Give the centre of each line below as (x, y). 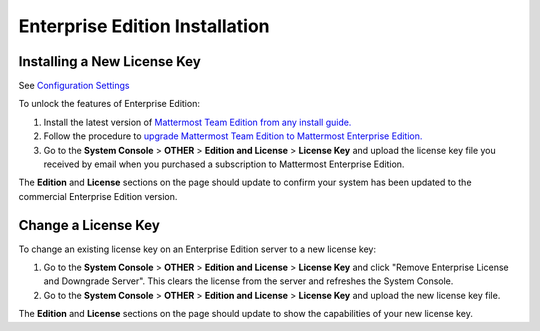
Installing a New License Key (110, 61)
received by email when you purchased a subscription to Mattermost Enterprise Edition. (224, 164)
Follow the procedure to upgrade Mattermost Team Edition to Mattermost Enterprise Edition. (233, 136)
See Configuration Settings (74, 86)
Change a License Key (89, 225)
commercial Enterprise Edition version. (98, 196)
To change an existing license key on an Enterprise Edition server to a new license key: (197, 249)
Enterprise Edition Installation (144, 26)
